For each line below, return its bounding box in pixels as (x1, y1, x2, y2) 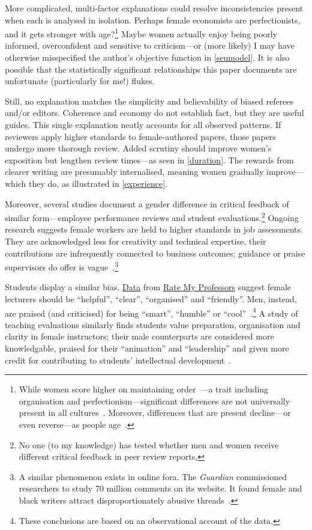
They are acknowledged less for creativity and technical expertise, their (5, 235, 266, 247)
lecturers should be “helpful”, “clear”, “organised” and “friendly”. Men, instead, (5, 293, 297, 305)
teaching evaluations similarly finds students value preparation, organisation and (5, 318, 301, 330)
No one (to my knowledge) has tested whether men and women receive (19, 438, 279, 451)
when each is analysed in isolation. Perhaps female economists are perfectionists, (5, 13, 301, 26)
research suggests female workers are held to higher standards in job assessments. (5, 223, 303, 236)
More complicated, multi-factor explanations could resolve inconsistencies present (5, 2, 304, 14)
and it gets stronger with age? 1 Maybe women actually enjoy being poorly (5, 26, 278, 40)
